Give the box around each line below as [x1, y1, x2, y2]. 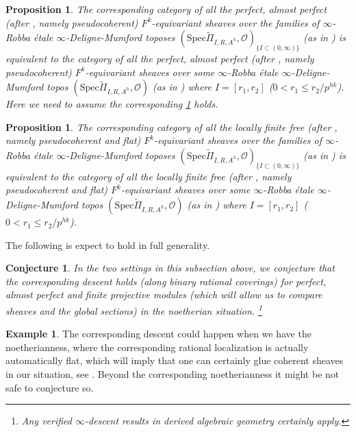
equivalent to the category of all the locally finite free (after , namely [5, 169, 292, 183]
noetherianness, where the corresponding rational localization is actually [5, 339, 309, 354]
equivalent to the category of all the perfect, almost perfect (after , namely [5, 51, 314, 66]
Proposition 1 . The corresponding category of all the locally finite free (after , [5, 119, 338, 134]
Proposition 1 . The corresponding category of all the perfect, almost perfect [5, 2, 327, 16]
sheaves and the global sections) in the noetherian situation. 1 [5, 302, 263, 317]
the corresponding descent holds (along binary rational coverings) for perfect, [5, 274, 327, 288]
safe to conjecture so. [5, 380, 94, 394]
